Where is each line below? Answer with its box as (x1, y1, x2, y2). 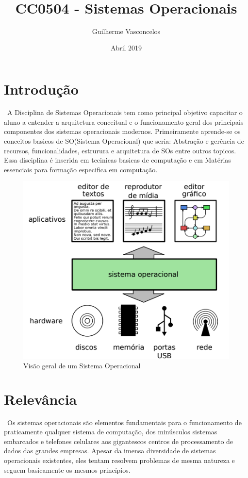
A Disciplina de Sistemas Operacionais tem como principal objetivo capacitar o (7, 107, 243, 117)
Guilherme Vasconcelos (92, 26, 161, 36)
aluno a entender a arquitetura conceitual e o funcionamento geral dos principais (4, 116, 244, 127)
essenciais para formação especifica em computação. (4, 164, 158, 174)
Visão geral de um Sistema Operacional (23, 360, 141, 370)
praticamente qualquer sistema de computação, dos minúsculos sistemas (4, 427, 217, 437)
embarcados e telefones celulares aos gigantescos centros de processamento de (4, 436, 233, 446)
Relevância (4, 389, 77, 409)
